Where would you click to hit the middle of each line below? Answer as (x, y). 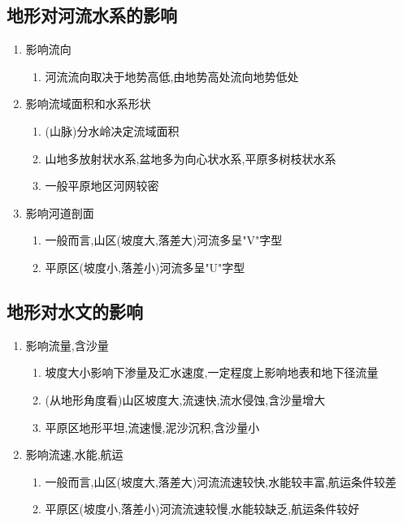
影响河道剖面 (60, 212)
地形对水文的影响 (75, 311)
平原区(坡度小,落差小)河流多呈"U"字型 (145, 267)
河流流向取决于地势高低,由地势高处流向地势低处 (172, 76)
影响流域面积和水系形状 (88, 104)
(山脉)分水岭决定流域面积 (112, 130)
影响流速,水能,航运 (74, 454)
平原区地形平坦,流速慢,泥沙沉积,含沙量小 (152, 427)
